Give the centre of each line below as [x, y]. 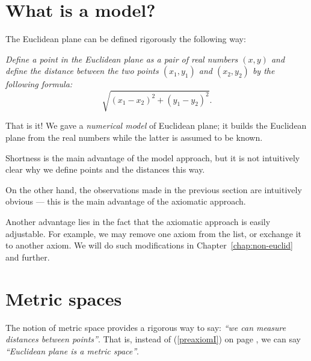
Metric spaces [64, 298]
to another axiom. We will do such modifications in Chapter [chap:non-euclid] [149, 245]
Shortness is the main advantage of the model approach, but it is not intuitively [153, 157]
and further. [28, 257]
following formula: [39, 84]
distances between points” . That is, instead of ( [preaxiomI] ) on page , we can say [153, 339]
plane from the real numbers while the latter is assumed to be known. [134, 137]
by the [263, 71]
